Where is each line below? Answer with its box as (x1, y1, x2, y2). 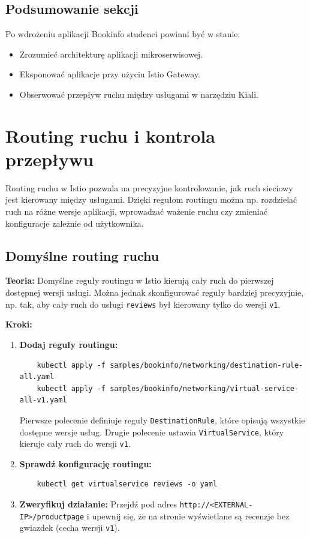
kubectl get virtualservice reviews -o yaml (37, 480, 218, 489)
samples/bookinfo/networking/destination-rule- (110, 360, 303, 369)
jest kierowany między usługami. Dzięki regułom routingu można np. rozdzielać (5, 193, 297, 206)
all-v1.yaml (19, 396, 67, 405)
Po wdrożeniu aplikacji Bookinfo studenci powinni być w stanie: (5, 28, 240, 40)
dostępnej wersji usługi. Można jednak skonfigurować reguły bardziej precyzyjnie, (5, 286, 304, 299)
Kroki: (5, 318, 32, 330)
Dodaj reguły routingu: (19, 338, 118, 350)
